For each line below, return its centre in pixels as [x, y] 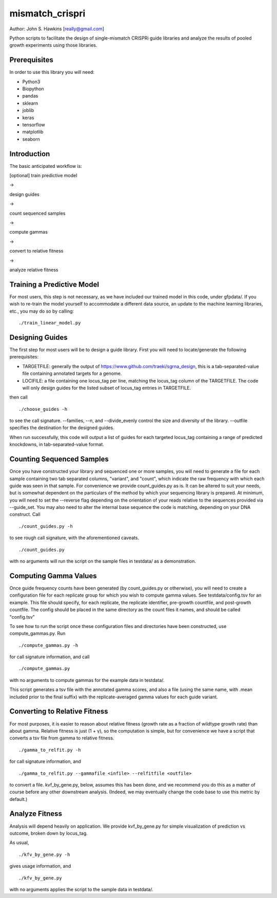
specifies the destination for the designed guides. [62, 428]
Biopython [33, 89]
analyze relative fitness [34, 270]
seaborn [31, 139]
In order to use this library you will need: [52, 72]
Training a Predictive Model [54, 284]
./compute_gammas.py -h [48, 645]
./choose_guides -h [43, 409]
